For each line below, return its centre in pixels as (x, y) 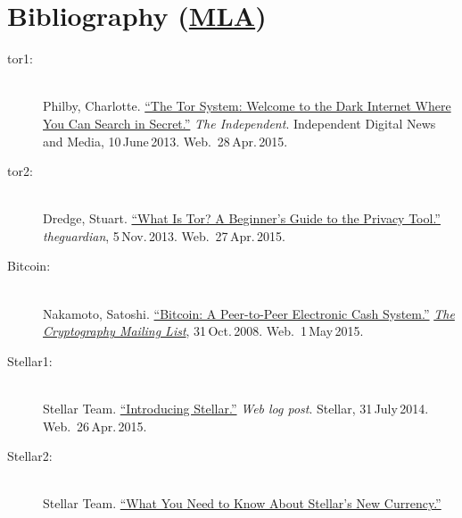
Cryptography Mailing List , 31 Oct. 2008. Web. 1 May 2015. (203, 331)
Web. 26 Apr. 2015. (95, 426)
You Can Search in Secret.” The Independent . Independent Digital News (239, 123)
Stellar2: (30, 456)
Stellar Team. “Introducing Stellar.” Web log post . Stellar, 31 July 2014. (236, 409)
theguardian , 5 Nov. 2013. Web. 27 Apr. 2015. (164, 235)
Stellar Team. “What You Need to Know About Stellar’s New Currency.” (242, 503)
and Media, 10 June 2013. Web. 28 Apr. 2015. (165, 141)
